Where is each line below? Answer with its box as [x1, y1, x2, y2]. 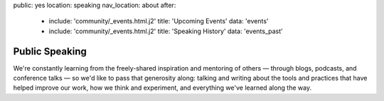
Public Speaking [13, 45, 87, 57]
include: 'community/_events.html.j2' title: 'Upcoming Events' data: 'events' [48, 17, 270, 25]
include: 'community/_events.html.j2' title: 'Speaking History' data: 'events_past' [48, 27, 284, 35]
